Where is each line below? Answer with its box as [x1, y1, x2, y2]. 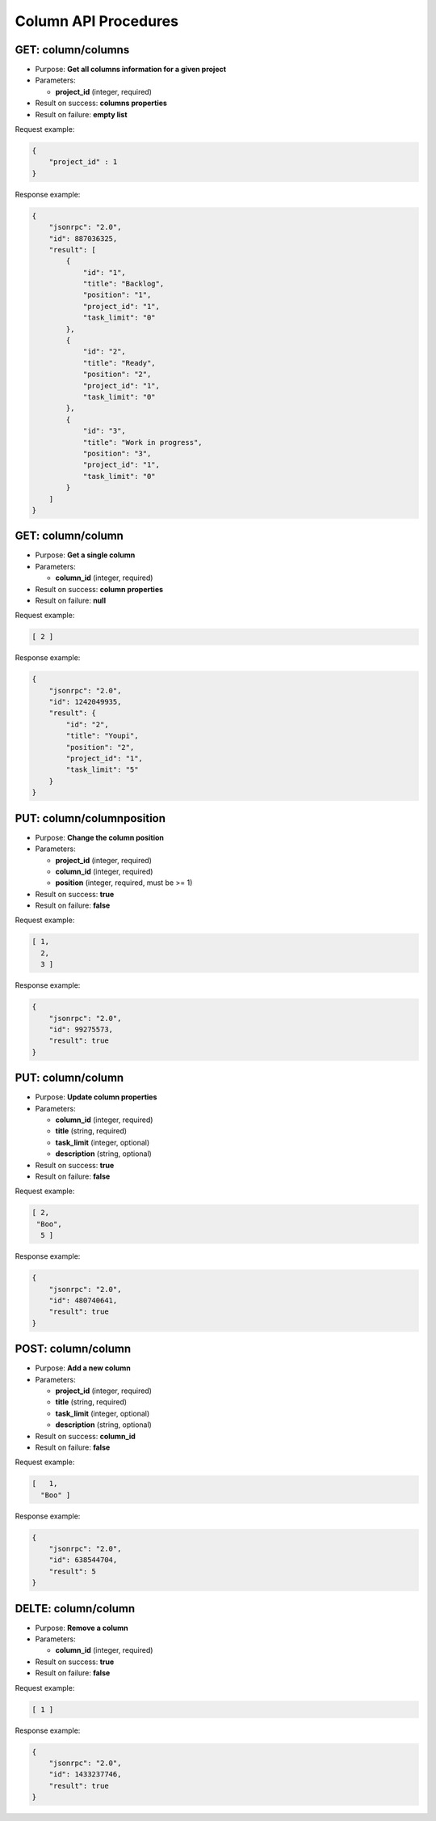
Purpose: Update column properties [35, 1092, 157, 1102]
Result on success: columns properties [35, 98, 167, 108]
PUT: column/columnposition [15, 811, 166, 825]
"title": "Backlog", [82, 279, 165, 289]
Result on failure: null [35, 595, 107, 605]
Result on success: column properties [35, 584, 164, 594]
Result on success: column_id [35, 1431, 136, 1441]
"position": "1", [82, 290, 152, 299]
